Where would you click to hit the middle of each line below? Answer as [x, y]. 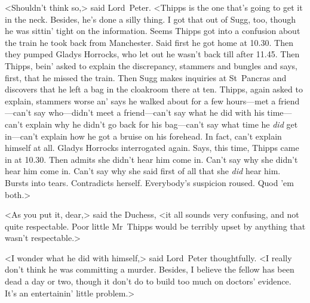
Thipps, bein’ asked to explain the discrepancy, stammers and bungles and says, [151, 65]
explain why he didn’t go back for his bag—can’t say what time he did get [162, 124]
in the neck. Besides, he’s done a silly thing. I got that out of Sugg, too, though [151, 19]
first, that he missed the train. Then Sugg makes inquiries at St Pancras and [146, 77]
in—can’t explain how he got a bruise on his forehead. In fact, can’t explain [143, 136]
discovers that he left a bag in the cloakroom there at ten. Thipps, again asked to [154, 89]
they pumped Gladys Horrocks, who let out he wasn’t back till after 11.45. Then [152, 54]
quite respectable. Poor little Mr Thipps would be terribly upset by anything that [155, 226]
